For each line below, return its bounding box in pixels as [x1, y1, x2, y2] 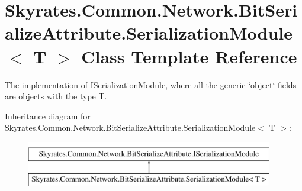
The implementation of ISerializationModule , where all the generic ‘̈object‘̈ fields [5, 78, 297, 90]
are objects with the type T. [5, 90, 107, 102]
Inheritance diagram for [5, 109, 91, 122]
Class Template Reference [81, 44, 297, 68]
